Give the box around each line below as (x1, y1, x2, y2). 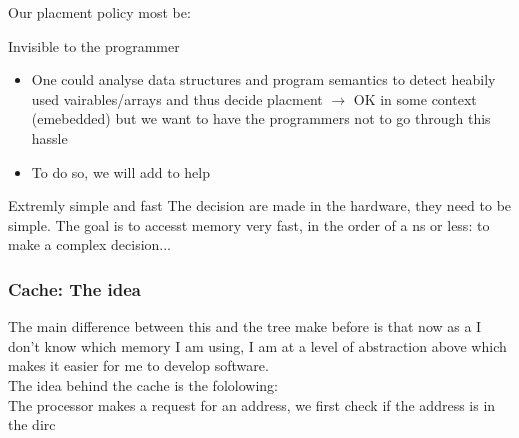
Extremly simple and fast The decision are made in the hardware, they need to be (8, 195, 512, 216)
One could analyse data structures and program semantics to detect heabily (31, 69, 496, 90)
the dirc (8, 414, 56, 435)
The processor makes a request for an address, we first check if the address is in (8, 394, 496, 415)
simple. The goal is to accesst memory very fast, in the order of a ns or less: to (8, 214, 490, 235)
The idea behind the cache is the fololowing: (8, 374, 278, 395)
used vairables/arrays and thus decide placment (31, 88, 323, 109)
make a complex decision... (8, 234, 172, 255)
